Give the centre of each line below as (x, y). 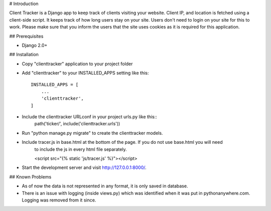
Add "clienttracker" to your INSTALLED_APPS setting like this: (85, 73)
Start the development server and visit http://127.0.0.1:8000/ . (84, 167)
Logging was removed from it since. (59, 200)
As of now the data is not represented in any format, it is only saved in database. (105, 186)
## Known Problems (30, 177)
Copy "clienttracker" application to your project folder (77, 64)
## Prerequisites (26, 36)
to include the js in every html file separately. (81, 149)
